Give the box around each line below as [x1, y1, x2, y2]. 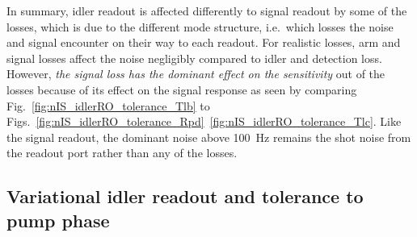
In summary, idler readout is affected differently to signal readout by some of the [6, 2, 407, 19]
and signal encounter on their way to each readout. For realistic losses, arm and [6, 34, 401, 51]
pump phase [6, 207, 110, 232]
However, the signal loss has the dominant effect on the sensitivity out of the [6, 65, 385, 82]
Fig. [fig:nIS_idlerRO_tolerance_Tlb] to [6, 97, 210, 114]
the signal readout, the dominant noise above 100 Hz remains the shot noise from [6, 128, 411, 145]
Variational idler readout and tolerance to [6, 184, 364, 209]
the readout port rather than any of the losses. [6, 144, 238, 161]
